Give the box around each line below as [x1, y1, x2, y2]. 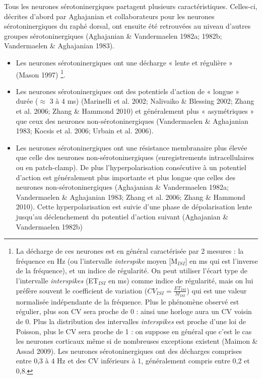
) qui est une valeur [186, 285, 247, 295]
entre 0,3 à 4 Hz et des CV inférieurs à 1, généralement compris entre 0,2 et [16, 355, 250, 366]
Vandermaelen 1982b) [16, 221, 83, 232]
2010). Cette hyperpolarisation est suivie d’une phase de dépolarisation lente [16, 201, 252, 212]
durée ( [16, 96, 38, 106]
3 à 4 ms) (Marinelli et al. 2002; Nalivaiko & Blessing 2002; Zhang [49, 96, 254, 106]
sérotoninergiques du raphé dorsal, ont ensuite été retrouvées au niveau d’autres [4, 21, 251, 31]
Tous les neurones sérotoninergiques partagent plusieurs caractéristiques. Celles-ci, [4, 1, 257, 11]
